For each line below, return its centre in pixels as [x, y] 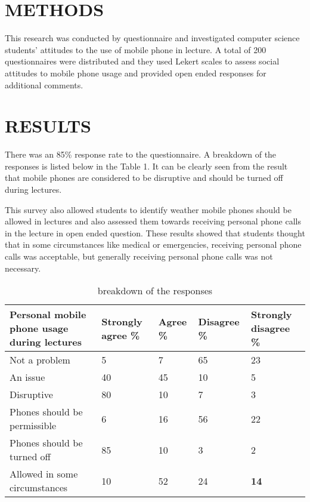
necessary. [23, 268]
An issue [27, 377]
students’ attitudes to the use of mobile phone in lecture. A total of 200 [136, 49]
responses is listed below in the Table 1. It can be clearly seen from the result [146, 166]
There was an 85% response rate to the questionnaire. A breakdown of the [141, 154]
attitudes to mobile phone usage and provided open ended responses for [136, 73]
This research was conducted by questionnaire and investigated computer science [152, 38]
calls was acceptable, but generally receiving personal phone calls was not [139, 256]
